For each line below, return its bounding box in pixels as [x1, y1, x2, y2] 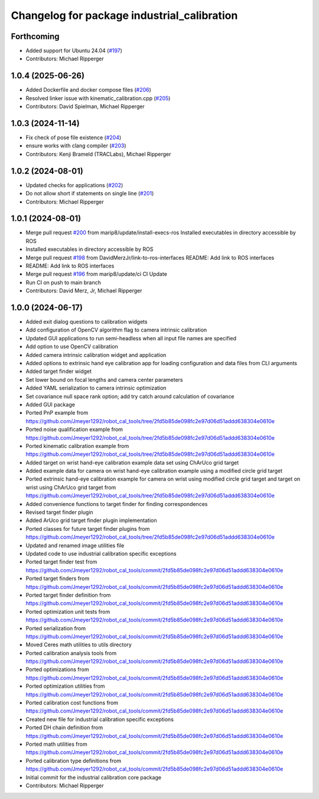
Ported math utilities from [25, 740, 88, 748]
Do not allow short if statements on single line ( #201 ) [25, 190, 154, 197]
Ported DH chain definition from [25, 724, 103, 731]
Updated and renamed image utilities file [25, 542, 125, 549]
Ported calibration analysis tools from [25, 649, 117, 656]
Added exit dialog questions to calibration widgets [25, 318, 148, 326]
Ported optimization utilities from [25, 682, 105, 690]
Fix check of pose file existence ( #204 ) [25, 134, 122, 141]
